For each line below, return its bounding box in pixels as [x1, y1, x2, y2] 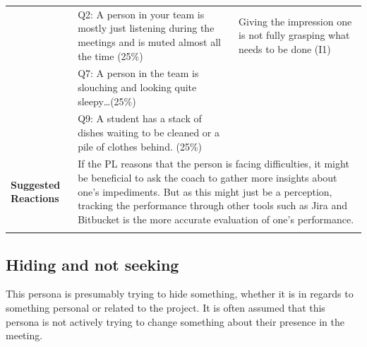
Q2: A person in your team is [78, 6, 205, 21]
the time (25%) [78, 48, 143, 63]
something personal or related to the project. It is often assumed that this [6, 300, 325, 314]
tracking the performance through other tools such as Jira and [78, 198, 347, 213]
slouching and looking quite [78, 79, 197, 94]
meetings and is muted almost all [78, 34, 221, 49]
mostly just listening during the [78, 20, 215, 35]
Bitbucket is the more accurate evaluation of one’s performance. [78, 211, 354, 226]
